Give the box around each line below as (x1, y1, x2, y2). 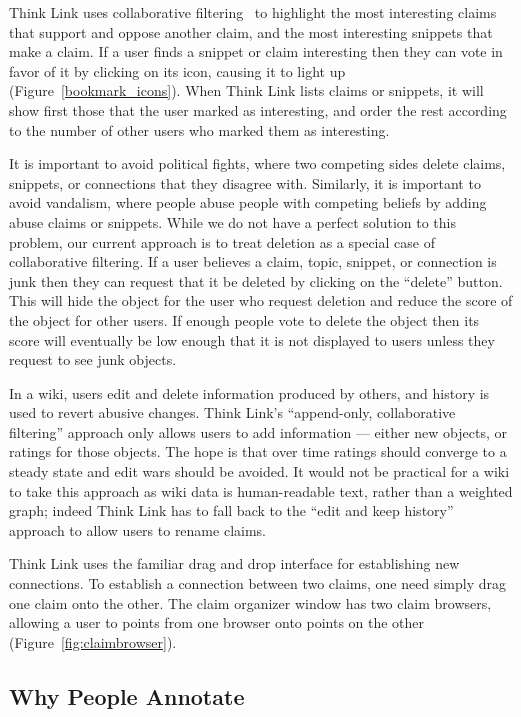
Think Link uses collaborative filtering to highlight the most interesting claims (9, 2, 497, 22)
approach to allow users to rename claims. (9, 519, 266, 540)
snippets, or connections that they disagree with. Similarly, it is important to (9, 172, 481, 193)
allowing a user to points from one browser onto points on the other (9, 612, 425, 633)
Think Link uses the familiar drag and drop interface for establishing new (9, 553, 460, 574)
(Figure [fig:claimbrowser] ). (9, 631, 177, 652)
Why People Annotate (9, 680, 245, 711)
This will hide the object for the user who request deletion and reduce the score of (9, 290, 513, 311)
